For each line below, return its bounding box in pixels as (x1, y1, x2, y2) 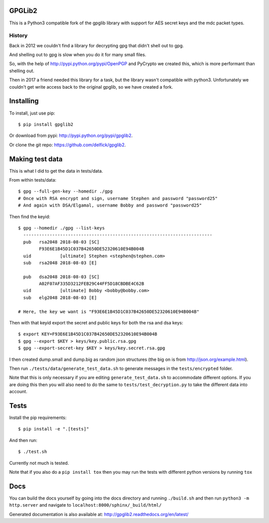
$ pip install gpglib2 (18, 121, 74, 127)
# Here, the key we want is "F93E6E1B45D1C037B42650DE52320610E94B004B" (18, 309, 199, 314)
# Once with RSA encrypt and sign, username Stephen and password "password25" (18, 196, 218, 201)
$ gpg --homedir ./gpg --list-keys (18, 225, 105, 231)
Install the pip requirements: (9, 415, 67, 420)
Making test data (9, 155, 63, 163)
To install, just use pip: (9, 110, 55, 116)
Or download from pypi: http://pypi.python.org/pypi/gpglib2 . (9, 132, 133, 139)
